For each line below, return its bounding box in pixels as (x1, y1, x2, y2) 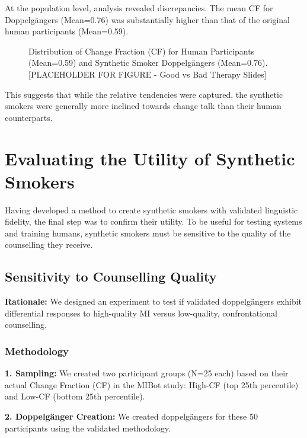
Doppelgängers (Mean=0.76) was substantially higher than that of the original (5, 13, 290, 25)
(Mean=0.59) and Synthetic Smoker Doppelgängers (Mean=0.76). (28, 56, 268, 69)
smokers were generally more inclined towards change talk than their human (5, 100, 282, 112)
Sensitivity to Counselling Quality (5, 267, 217, 286)
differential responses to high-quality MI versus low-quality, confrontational (5, 306, 277, 319)
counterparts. (5, 111, 53, 123)
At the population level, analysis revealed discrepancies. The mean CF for (5, 2, 273, 14)
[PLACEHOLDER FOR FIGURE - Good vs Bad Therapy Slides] (28, 68, 267, 80)
